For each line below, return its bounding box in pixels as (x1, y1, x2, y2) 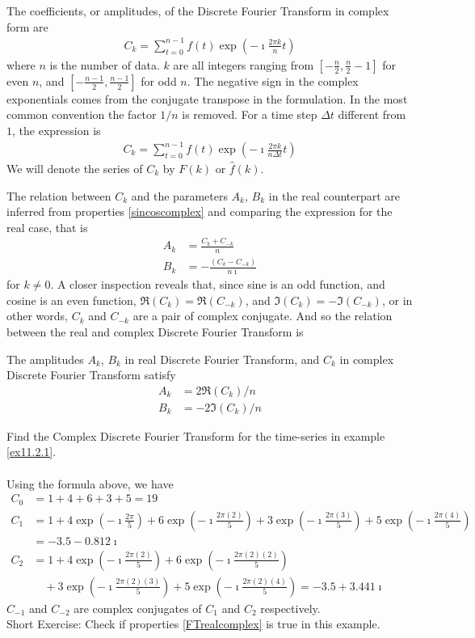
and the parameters (131, 187, 228, 204)
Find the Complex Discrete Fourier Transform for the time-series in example (6, 427, 385, 444)
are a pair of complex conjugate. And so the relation (132, 307, 393, 324)
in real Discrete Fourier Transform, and (124, 350, 320, 367)
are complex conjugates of (74, 599, 202, 616)
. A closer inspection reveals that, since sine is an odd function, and (50, 276, 385, 293)
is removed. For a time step (182, 106, 317, 123)
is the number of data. (49, 56, 160, 73)
